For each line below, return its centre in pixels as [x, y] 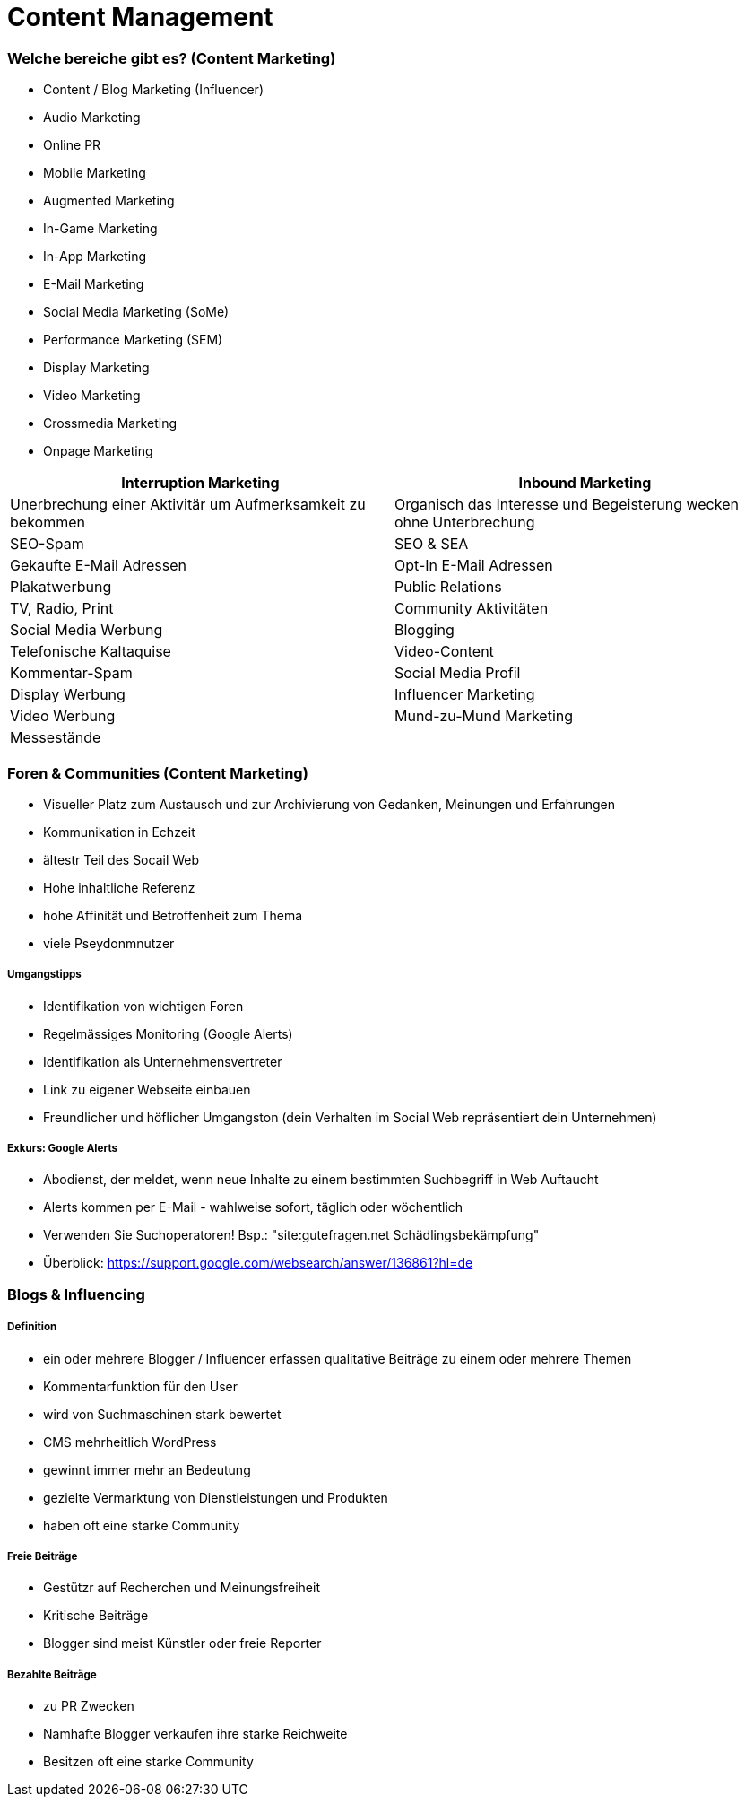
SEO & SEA [432, 544]
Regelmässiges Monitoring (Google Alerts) [168, 1033]
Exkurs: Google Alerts [63, 1149]
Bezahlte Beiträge [52, 1674]
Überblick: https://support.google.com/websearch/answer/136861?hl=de [258, 1263]
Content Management [140, 17]
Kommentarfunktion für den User [141, 1386]
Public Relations [448, 587]
